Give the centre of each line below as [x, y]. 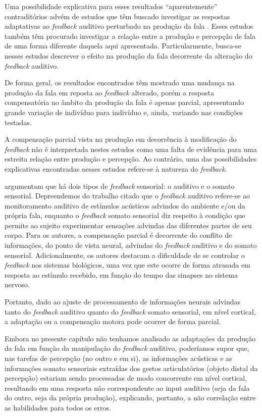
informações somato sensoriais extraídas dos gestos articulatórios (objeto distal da [131, 368]
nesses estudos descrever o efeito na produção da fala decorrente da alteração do [128, 55]
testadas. [18, 122]
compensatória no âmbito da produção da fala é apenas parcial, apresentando [124, 102]
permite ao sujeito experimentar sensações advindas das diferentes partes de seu [128, 225]
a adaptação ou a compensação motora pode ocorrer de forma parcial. [113, 321]
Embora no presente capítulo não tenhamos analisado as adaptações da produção [130, 338]
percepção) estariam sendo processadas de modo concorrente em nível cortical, [126, 378]
